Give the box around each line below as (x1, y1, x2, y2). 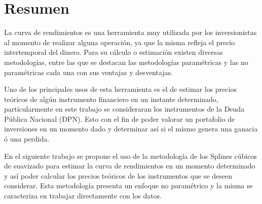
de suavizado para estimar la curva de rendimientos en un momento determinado (4, 160, 255, 171)
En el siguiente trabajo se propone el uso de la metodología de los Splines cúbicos (4, 150, 257, 161)
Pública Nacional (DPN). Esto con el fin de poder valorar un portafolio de (4, 113, 235, 124)
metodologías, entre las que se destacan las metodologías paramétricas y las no (4, 56, 248, 67)
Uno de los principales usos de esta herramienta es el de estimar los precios (4, 84, 237, 94)
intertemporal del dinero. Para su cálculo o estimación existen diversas (4, 47, 223, 57)
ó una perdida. (4, 133, 50, 144)
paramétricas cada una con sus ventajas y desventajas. (4, 66, 173, 77)
